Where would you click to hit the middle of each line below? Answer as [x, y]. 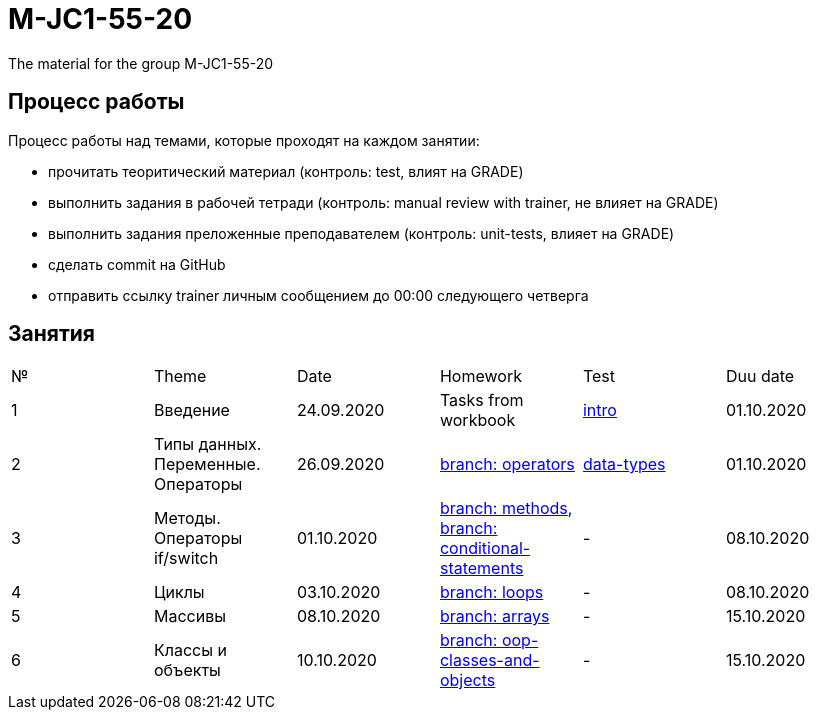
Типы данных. [207, 444]
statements [481, 568]
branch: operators [507, 464]
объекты [187, 670]
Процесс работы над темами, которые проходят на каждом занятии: [244, 140]
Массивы [189, 616]
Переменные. [207, 464]
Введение [191, 410]
